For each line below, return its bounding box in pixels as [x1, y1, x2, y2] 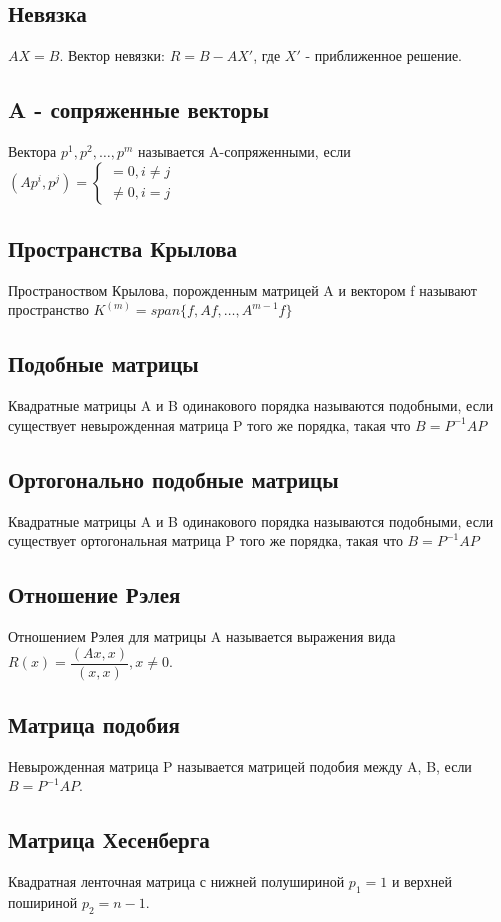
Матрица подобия [8, 709, 180, 740]
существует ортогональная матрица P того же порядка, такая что [8, 530, 403, 551]
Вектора [8, 141, 57, 161]
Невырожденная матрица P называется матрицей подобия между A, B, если [8, 755, 472, 776]
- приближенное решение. [305, 45, 463, 66]
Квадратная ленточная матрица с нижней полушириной [8, 871, 345, 892]
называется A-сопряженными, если [137, 141, 351, 161]
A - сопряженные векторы [8, 94, 269, 125]
